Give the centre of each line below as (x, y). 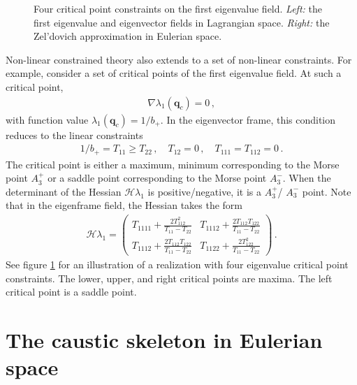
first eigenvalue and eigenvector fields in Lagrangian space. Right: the (182, 22)
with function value (47, 119)
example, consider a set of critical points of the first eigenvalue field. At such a (174, 73)
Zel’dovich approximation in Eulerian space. (128, 36)
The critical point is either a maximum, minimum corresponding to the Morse (173, 164)
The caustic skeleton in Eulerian (164, 340)
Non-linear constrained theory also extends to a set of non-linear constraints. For (179, 59)
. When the (307, 178)
